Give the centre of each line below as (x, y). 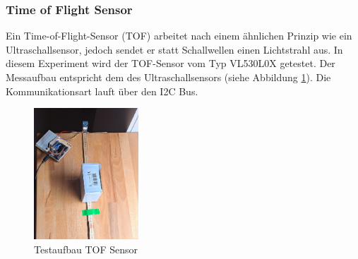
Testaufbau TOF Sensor (86, 249)
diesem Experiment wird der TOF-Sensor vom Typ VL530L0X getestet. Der (171, 63)
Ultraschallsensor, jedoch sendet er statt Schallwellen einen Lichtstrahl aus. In (174, 49)
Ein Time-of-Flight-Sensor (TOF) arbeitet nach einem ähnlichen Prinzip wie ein (179, 36)
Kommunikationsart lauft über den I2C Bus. (102, 91)
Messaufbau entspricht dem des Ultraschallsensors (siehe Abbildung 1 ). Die (168, 77)
